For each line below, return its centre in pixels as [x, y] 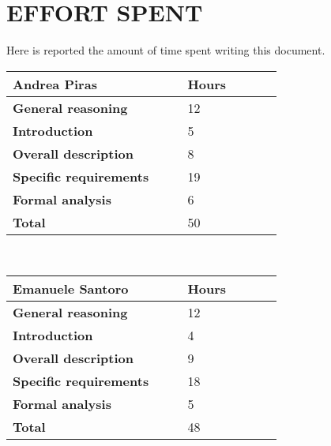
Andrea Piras [55, 84]
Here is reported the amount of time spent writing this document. [166, 50]
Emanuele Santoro [71, 289]
